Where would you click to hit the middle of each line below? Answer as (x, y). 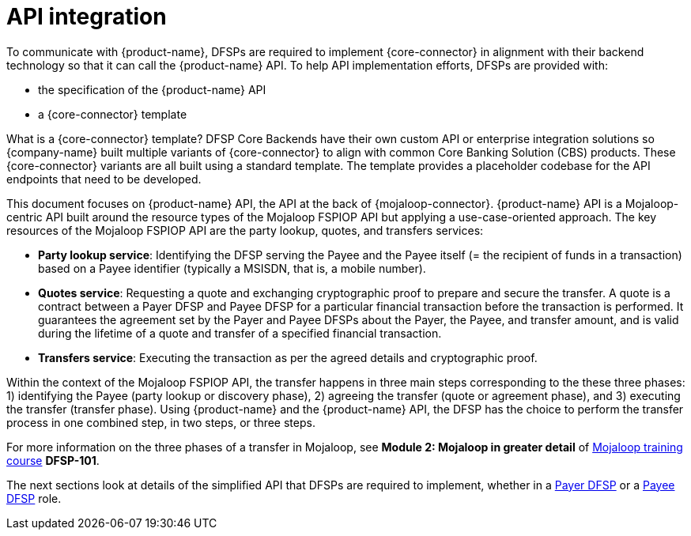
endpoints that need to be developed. (104, 179)
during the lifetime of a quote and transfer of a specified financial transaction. (240, 333)
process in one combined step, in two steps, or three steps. (161, 422)
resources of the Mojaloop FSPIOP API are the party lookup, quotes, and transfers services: (245, 230)
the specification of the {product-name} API (152, 89)
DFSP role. (34, 498)
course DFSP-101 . (53, 460)
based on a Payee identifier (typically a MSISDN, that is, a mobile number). (232, 268)
